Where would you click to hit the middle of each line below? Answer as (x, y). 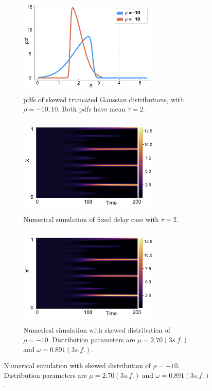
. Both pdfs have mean (92, 109)
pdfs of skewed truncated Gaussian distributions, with (104, 99)
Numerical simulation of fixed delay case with (91, 219)
